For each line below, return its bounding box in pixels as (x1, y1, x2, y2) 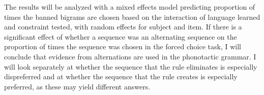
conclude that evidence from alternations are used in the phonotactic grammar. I (4, 51, 256, 61)
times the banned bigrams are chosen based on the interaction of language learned (4, 11, 260, 22)
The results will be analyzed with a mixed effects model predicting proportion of (4, 2, 255, 12)
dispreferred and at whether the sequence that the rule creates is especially (4, 71, 238, 82)
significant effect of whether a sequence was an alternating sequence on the (4, 31, 237, 42)
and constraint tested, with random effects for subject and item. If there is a (4, 21, 242, 32)
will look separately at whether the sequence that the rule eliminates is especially (4, 61, 257, 72)
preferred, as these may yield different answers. (4, 81, 151, 91)
